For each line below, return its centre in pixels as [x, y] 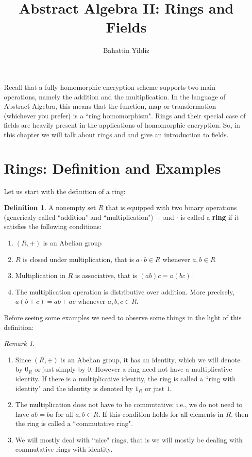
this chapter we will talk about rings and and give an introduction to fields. [116, 134]
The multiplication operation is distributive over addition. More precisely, [125, 291]
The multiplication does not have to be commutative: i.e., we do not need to [129, 404]
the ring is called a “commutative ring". [74, 423]
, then [240, 414]
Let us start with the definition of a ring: [65, 191]
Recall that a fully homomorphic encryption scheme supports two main [110, 87]
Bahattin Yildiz [126, 50]
